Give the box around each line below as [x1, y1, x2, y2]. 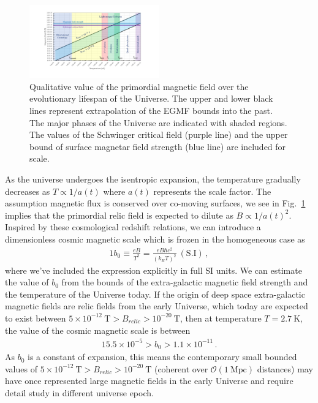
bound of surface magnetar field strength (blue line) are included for [29, 140, 286, 153]
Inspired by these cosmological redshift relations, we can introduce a [5, 220, 261, 233]
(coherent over [154, 362, 208, 375]
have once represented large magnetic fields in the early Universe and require [5, 374, 293, 387]
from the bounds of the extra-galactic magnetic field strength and [61, 276, 308, 288]
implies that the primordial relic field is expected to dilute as [5, 208, 233, 221]
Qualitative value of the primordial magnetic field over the [29, 80, 249, 92]
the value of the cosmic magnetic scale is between [5, 323, 191, 336]
